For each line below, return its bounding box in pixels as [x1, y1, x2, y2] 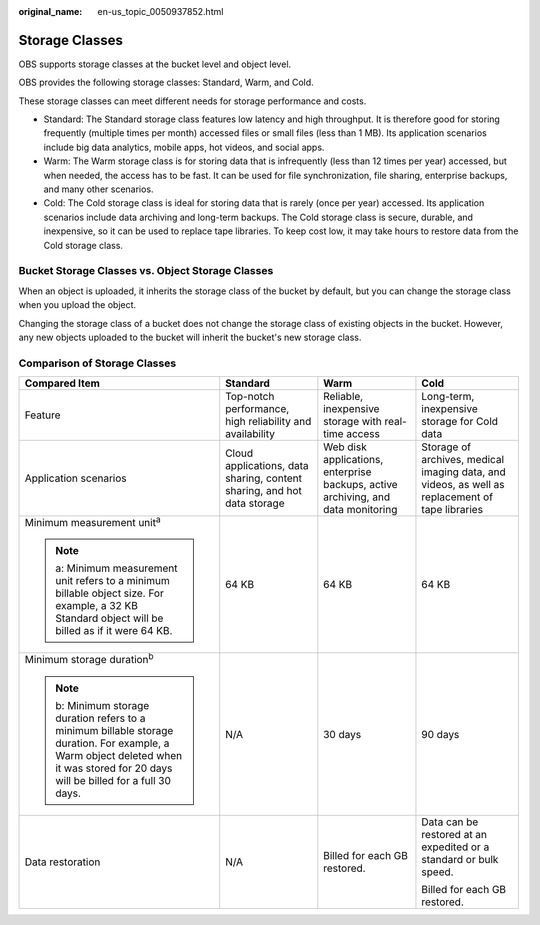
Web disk [323, 440, 367, 454]
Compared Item [24, 376, 100, 390]
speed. [421, 865, 454, 879]
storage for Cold [421, 415, 499, 429]
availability [225, 427, 275, 441]
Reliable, [323, 390, 364, 404]
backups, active [323, 478, 399, 492]
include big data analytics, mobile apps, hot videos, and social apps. [43, 141, 325, 153]
